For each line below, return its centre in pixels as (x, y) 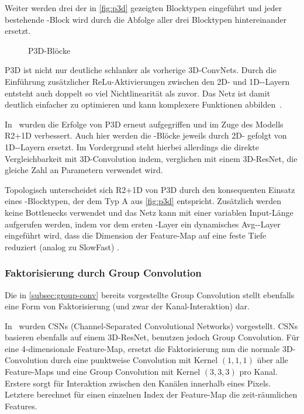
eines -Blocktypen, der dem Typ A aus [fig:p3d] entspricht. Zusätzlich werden (143, 201)
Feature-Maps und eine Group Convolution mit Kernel (103, 372)
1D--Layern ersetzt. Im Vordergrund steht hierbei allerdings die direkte (132, 146)
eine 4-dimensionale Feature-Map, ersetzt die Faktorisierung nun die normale (142, 348)
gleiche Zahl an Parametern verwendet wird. (84, 170)
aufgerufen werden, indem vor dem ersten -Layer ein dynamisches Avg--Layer (143, 224)
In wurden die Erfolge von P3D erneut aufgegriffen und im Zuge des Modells (144, 124)
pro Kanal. (258, 372)
